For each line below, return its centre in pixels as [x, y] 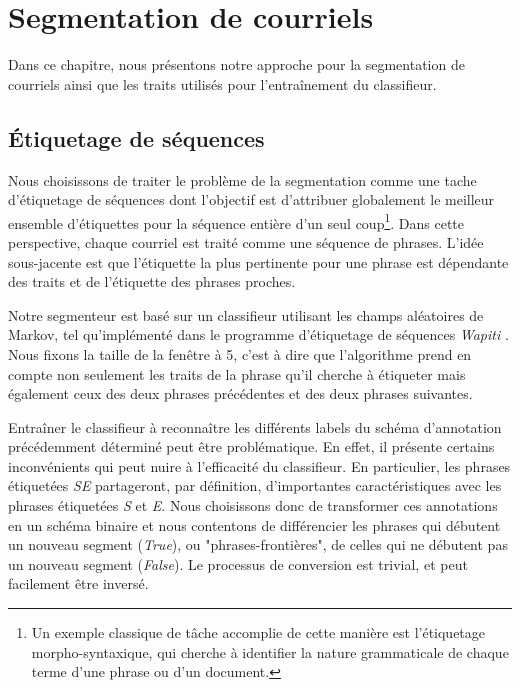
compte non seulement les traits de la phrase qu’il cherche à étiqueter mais [237, 373]
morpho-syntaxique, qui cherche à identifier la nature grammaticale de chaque [270, 651]
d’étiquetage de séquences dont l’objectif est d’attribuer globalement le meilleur [251, 199]
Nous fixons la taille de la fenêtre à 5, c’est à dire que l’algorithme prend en [240, 353]
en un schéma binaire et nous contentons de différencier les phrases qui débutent [254, 524]
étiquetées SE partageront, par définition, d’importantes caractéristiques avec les [255, 485]
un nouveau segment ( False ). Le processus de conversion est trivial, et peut [238, 563]
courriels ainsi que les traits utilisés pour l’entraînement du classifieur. [222, 83]
